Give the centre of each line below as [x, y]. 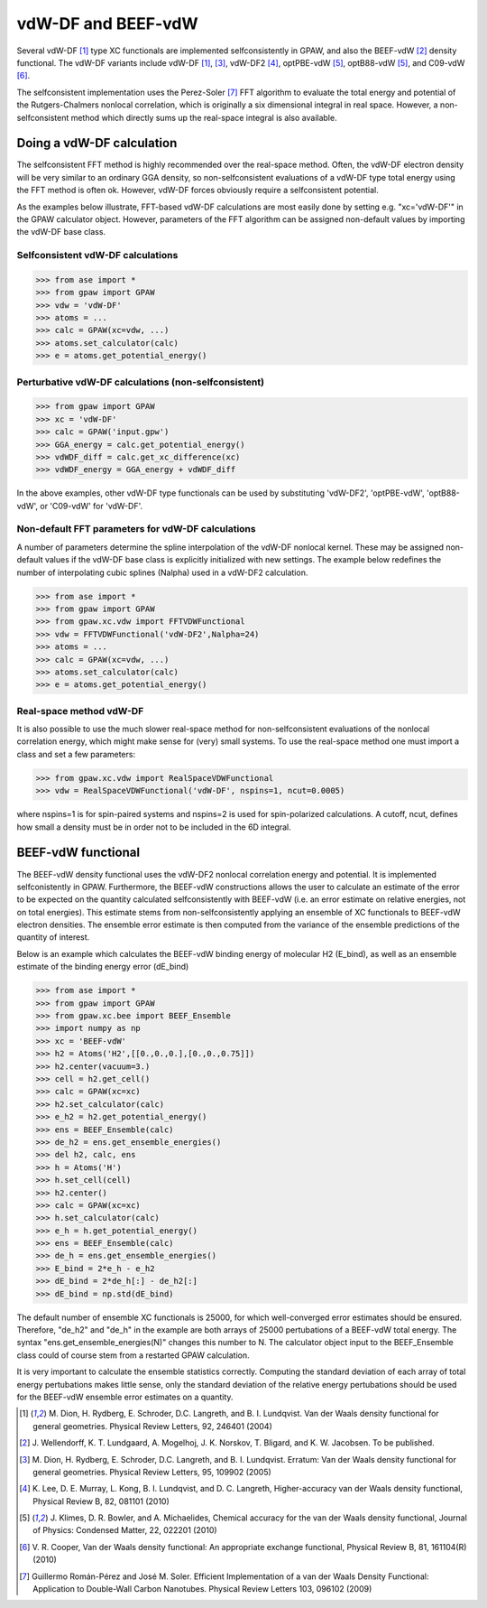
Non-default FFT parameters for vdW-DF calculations [136, 529]
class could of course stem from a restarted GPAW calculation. [133, 1355]
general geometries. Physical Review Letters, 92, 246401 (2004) [152, 1426]
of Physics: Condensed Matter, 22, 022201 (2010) [125, 1530]
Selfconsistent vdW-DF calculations [97, 256]
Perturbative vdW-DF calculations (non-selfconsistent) [141, 382]
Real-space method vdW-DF [80, 711]
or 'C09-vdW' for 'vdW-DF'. [91, 506]
